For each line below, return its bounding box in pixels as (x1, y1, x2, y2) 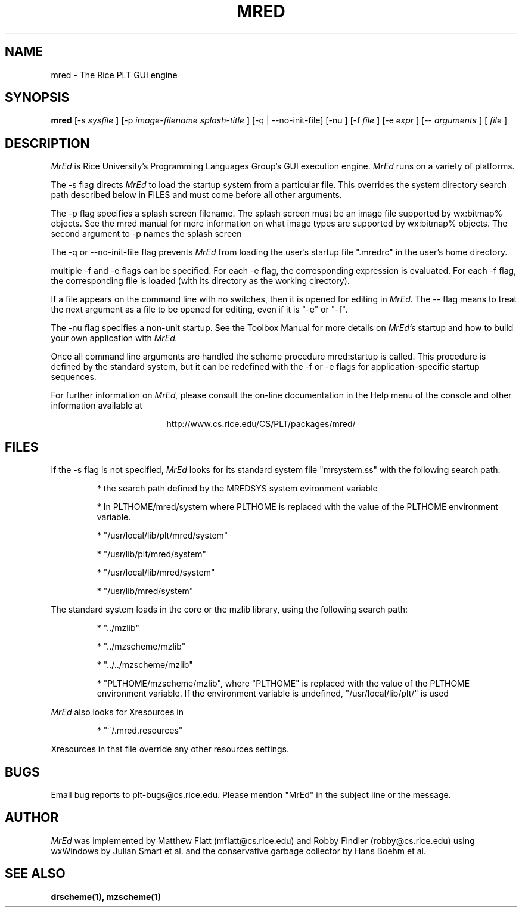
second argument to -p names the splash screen (51, 228, 242, 239)
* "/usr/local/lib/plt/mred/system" (97, 530, 228, 541)
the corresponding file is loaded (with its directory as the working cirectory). (51, 276, 350, 286)
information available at (51, 400, 142, 411)
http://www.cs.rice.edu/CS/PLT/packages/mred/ (166, 419, 356, 429)
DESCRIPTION (5, 135, 90, 151)
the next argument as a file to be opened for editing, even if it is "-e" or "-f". (51, 304, 348, 315)
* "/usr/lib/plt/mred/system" (97, 549, 207, 559)
